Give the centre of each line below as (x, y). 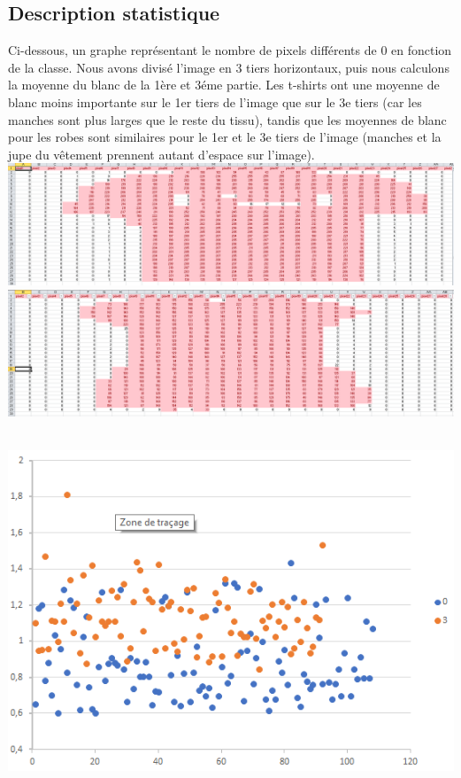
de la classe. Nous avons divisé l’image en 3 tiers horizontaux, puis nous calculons (229, 67)
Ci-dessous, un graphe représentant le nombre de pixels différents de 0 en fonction (230, 50)
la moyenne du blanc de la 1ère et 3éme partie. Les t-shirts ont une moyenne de (224, 85)
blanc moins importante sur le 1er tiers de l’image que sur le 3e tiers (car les (215, 101)
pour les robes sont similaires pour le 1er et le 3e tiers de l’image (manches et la (225, 137)
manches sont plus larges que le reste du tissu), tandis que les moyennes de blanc (227, 119)
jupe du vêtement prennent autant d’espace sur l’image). (161, 154)
